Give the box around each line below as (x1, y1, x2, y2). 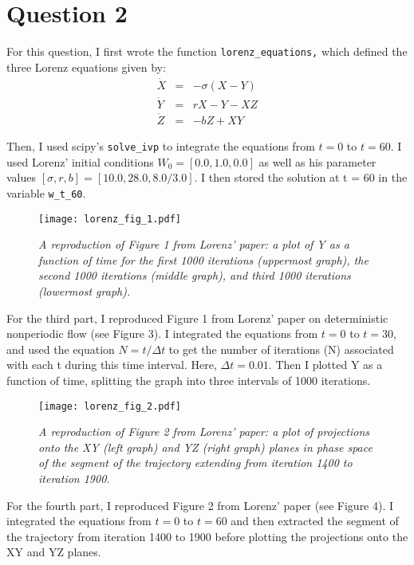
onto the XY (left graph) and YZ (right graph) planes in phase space (38, 438, 373, 455)
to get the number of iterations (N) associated (168, 340, 394, 357)
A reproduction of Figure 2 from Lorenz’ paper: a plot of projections (38, 423, 370, 440)
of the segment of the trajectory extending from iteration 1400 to (38, 454, 353, 471)
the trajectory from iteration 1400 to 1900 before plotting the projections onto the (6, 528, 408, 544)
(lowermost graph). (38, 283, 131, 300)
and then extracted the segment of (231, 512, 399, 529)
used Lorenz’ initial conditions (6, 153, 154, 170)
